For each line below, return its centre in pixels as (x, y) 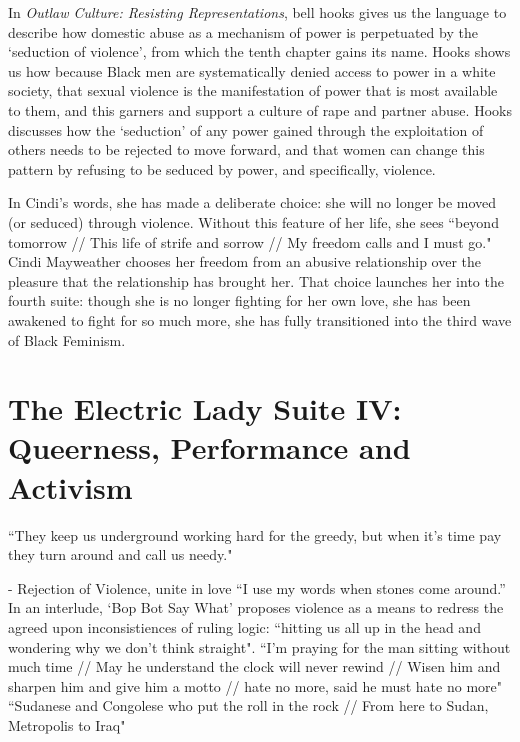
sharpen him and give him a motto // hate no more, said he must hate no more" (255, 685)
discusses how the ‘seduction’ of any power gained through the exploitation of (246, 129)
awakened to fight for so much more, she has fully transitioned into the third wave (260, 319)
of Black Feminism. (67, 339)
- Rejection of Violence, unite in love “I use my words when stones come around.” (257, 587)
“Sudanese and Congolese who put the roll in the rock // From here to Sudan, (248, 705)
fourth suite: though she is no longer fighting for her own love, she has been (239, 300)
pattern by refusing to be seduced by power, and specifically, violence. (222, 168)
